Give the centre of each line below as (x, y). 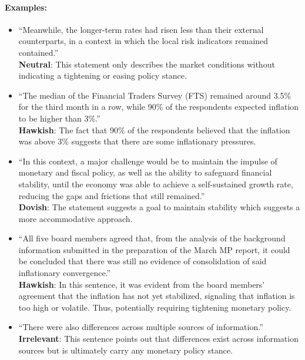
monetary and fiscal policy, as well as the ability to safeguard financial (145, 172)
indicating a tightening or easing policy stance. (103, 75)
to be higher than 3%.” (59, 118)
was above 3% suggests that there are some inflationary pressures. (137, 141)
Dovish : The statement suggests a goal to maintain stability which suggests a (159, 207)
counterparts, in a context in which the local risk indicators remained (143, 41)
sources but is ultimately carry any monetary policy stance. (125, 350)
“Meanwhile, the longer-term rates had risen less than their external (141, 29)
